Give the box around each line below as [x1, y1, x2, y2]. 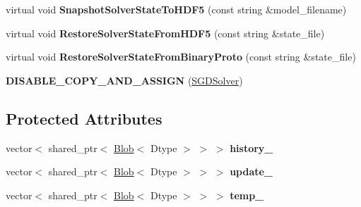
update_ [230, 164, 273, 179]
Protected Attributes [6, 107, 162, 129]
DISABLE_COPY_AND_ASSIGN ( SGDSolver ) [6, 73, 243, 87]
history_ [230, 140, 273, 155]
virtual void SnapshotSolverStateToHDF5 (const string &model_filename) [6, 2, 347, 16]
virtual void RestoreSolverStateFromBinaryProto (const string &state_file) [6, 49, 356, 64]
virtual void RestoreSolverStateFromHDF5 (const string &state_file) [6, 25, 325, 40]
